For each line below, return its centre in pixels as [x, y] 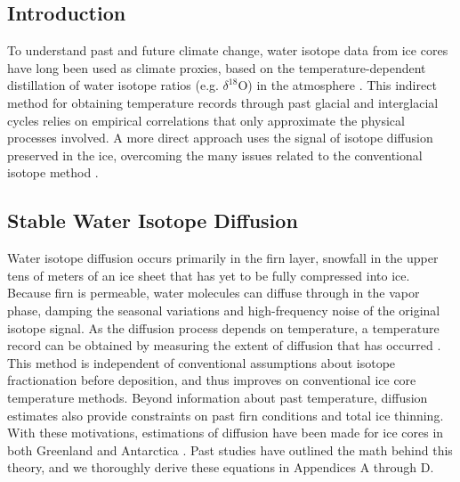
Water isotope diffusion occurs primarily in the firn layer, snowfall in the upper [223, 258]
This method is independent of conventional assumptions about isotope [202, 362]
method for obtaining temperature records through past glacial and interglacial [223, 102]
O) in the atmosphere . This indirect [337, 85]
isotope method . [53, 172]
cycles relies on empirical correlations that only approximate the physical [206, 120]
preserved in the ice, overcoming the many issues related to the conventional [215, 155]
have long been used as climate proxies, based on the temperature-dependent [217, 67]
